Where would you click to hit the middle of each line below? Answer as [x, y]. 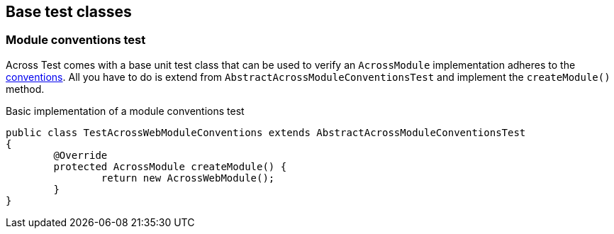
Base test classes [69, 12]
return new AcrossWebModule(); [188, 178]
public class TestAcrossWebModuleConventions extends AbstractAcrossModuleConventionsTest [266, 132]
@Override [80, 155]
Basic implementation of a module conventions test [125, 111]
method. [25, 89]
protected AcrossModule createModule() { [170, 166]
